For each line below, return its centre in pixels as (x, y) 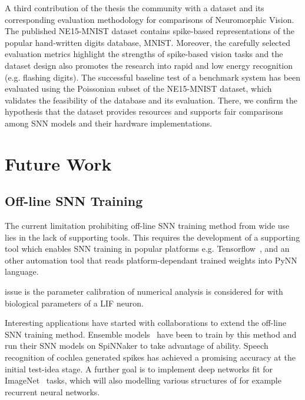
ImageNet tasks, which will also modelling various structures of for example (143, 380)
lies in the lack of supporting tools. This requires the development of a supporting (152, 237)
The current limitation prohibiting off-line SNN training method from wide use (147, 226)
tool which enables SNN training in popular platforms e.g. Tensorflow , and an (147, 249)
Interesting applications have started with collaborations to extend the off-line (145, 323)
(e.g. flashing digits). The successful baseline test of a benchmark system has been (153, 77)
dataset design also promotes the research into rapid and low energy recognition (149, 65)
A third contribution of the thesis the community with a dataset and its (135, 8)
